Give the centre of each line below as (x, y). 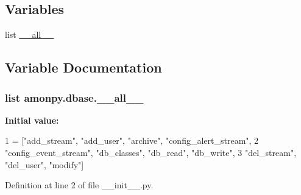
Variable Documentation (83, 67)
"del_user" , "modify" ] (44, 164)
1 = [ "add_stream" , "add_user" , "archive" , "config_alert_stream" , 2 (132, 140)
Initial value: (32, 120)
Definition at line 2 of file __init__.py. (79, 185)
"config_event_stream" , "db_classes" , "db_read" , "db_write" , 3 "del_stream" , (151, 152)
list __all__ (30, 34)
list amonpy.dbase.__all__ (74, 97)
